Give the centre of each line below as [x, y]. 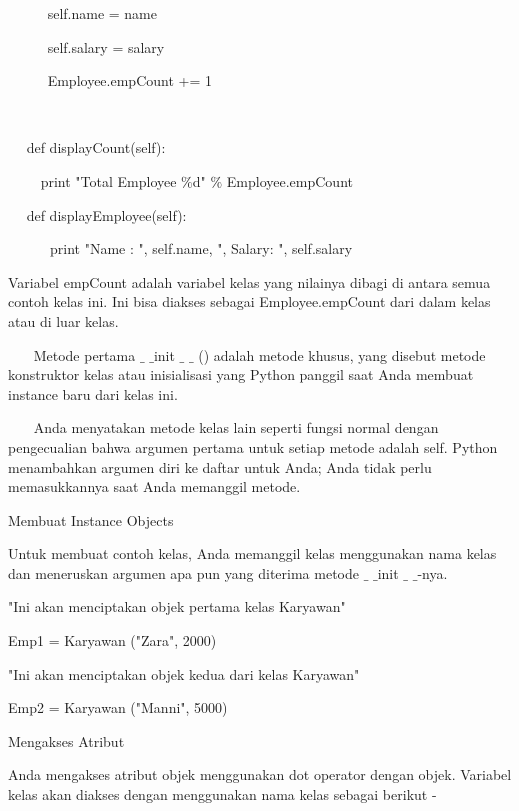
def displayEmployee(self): [106, 214]
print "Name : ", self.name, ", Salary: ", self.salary [201, 248]
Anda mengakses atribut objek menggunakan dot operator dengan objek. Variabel [260, 774]
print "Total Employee [108, 180]
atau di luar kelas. [63, 320]
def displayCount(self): [96, 147]
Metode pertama [84, 354]
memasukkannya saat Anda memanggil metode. [154, 486]
